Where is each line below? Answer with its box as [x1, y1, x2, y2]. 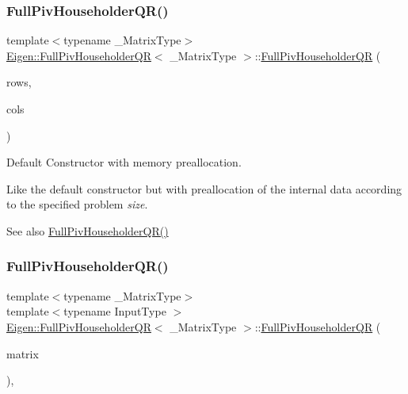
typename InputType [63, 303, 166, 319]
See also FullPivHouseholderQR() [6, 222, 169, 239]
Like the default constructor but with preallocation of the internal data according [6, 180, 402, 197]
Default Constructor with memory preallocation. [6, 154, 242, 170]
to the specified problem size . [6, 196, 148, 212]
